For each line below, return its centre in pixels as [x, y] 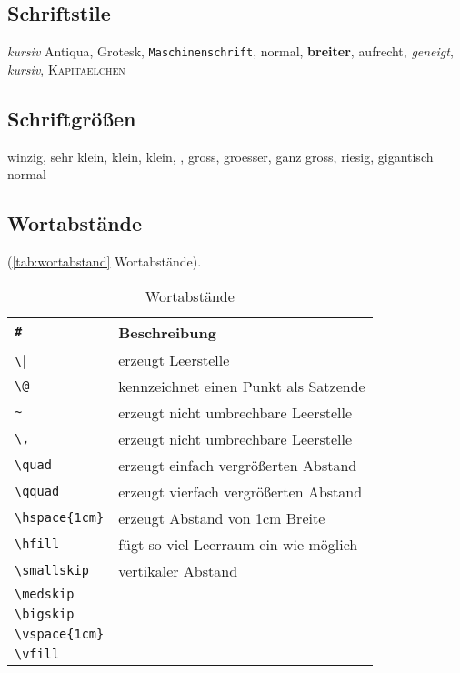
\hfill [37, 544]
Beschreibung [167, 332]
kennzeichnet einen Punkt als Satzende [242, 386]
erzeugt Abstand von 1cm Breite [222, 517]
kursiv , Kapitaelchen [66, 69]
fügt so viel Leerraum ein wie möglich [238, 544]
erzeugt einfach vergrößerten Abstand [238, 465]
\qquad [37, 492]
